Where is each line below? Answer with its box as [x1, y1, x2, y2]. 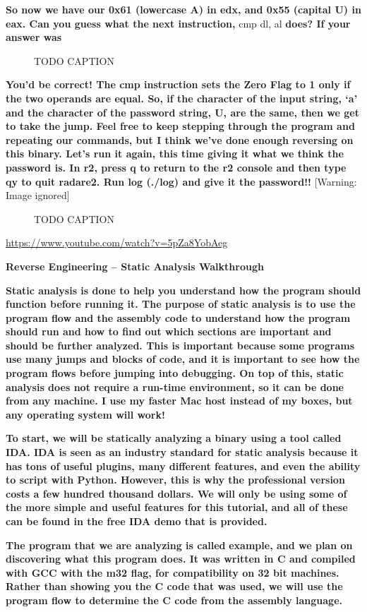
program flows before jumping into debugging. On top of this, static [6, 366, 344, 380]
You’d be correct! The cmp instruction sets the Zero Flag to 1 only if [6, 77, 351, 92]
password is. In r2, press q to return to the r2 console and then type [6, 160, 347, 174]
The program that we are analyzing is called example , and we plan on [6, 537, 353, 552]
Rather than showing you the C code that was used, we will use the [6, 579, 343, 594]
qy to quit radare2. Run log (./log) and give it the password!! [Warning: [6, 174, 357, 188]
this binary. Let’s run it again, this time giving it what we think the [6, 146, 344, 161]
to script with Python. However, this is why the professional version [6, 472, 345, 487]
